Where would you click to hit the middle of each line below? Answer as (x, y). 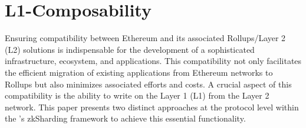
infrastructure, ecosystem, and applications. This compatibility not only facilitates (153, 61)
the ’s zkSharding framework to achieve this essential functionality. (125, 118)
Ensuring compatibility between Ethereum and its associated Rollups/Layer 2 (145, 38)
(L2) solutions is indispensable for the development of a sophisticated (130, 49)
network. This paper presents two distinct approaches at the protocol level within (152, 107)
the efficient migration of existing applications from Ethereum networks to (139, 72)
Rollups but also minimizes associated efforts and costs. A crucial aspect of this (148, 84)
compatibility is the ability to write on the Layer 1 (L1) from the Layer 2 (137, 95)
